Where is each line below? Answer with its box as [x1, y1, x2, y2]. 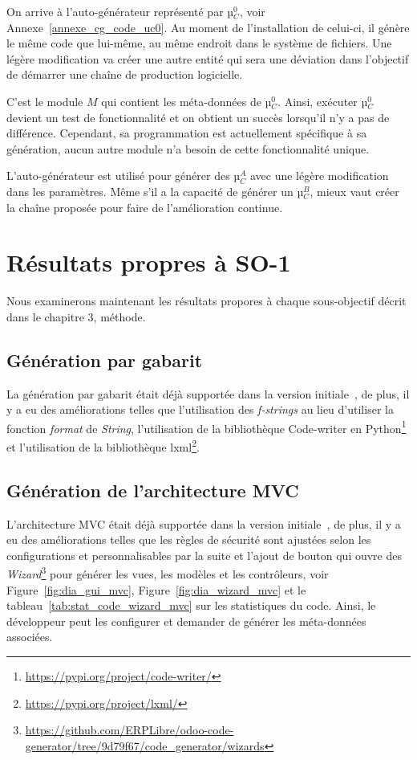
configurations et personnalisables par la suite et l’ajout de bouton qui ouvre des [6, 546, 402, 563]
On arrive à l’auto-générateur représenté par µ [6, 3, 234, 19]
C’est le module [6, 92, 83, 109]
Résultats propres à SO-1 [6, 246, 291, 279]
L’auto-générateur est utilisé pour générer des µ [6, 167, 241, 184]
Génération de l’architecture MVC [6, 477, 299, 502]
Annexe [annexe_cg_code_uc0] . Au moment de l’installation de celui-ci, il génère [6, 18, 410, 35]
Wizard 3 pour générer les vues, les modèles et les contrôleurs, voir [6, 563, 329, 582]
